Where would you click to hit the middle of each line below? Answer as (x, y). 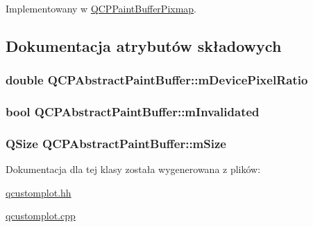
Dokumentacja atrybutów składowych (144, 45)
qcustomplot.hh (39, 192)
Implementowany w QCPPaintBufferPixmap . (101, 8)
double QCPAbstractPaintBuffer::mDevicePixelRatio (157, 80)
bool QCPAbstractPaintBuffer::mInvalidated (133, 112)
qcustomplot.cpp (41, 216)
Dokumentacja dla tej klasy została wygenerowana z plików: (133, 169)
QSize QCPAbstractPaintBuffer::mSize (116, 143)
